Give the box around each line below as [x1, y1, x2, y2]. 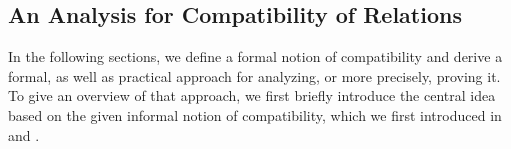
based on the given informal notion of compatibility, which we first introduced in [8, 104, 502, 125]
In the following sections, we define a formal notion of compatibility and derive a [8, 46, 503, 67]
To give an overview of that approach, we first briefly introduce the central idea [8, 85, 496, 106]
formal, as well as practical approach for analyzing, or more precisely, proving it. [8, 65, 501, 86]
